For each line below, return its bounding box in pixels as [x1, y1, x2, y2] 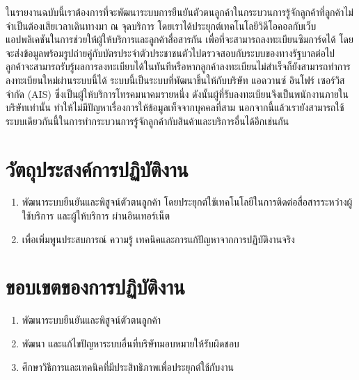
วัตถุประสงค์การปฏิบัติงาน [6, 154, 189, 183]
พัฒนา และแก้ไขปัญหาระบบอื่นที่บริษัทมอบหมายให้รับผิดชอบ [22, 336, 239, 350]
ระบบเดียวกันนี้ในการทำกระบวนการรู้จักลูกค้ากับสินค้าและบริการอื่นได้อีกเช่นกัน [6, 113, 289, 128]
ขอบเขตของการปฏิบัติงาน [6, 272, 185, 301]
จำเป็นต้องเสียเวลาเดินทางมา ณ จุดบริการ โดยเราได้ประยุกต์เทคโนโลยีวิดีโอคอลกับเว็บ [6, 18, 317, 33]
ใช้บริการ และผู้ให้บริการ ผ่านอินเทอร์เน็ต [22, 208, 170, 223]
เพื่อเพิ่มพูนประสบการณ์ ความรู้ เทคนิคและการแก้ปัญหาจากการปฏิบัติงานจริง [22, 231, 295, 246]
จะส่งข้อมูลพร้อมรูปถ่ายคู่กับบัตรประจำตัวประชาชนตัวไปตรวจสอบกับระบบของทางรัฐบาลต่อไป [6, 45, 335, 60]
